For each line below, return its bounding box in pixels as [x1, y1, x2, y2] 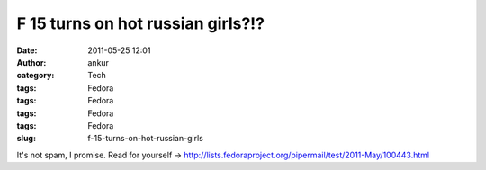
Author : [16, 57, 47, 67]
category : [16, 70, 55, 81]
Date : [16, 45, 38, 56]
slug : [16, 133, 36, 144]
